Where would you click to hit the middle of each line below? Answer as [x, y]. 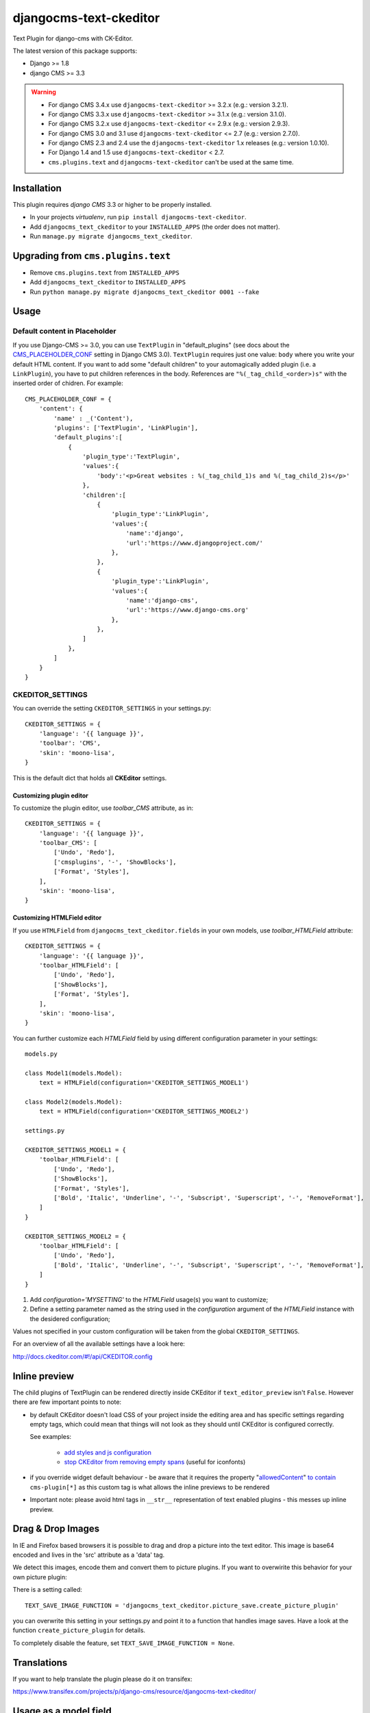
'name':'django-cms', [162, 600]
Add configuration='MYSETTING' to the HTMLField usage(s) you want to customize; [149, 1299]
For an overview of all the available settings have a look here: [99, 1344]
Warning [44, 92]
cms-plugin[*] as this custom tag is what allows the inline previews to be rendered [150, 1487]
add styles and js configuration [108, 1452]
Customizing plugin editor [50, 796]
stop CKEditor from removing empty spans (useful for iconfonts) [155, 1462]
